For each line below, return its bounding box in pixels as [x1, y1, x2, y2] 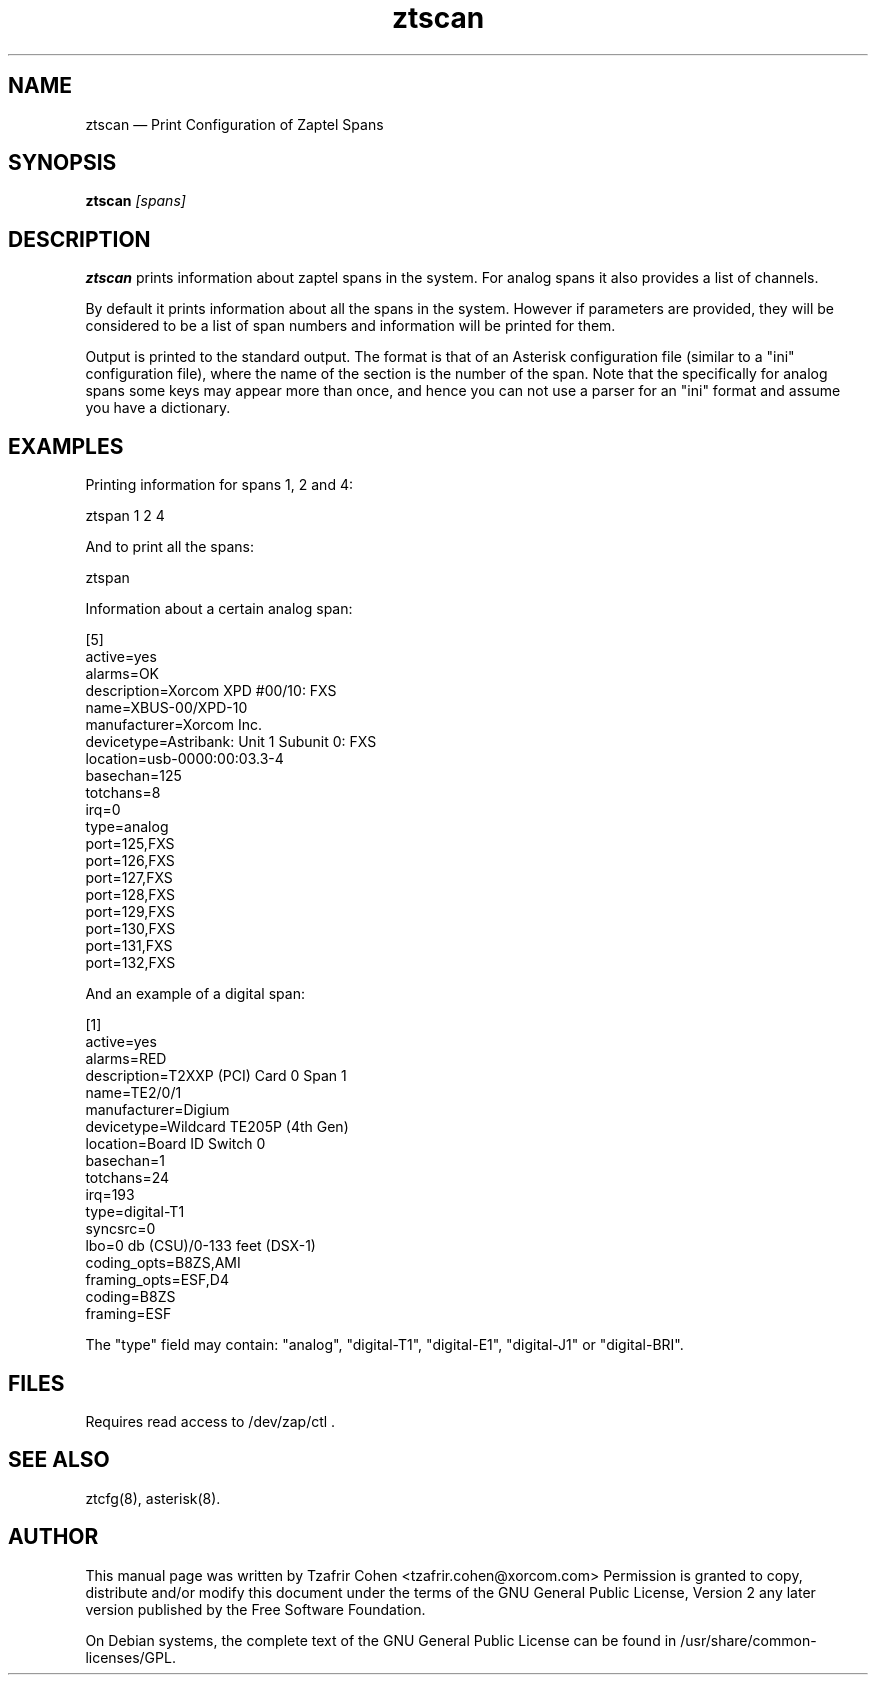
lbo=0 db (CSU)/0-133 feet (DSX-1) [85, 1237, 316, 1255]
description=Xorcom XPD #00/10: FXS [85, 682, 337, 700]
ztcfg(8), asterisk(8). [85, 1489, 221, 1507]
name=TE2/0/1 [85, 1084, 182, 1102]
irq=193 [85, 1186, 135, 1204]
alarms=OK [85, 665, 160, 683]
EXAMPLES [8, 433, 124, 459]
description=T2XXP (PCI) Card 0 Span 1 [85, 1067, 347, 1085]
